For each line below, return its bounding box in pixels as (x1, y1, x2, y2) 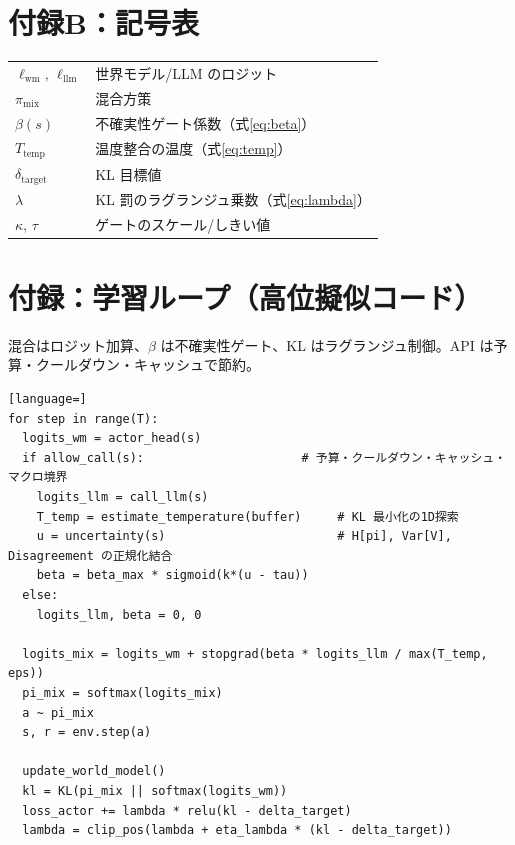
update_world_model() (22, 764, 166, 779)
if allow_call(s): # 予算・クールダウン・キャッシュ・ (22, 450, 507, 465)
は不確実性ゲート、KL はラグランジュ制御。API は (160, 334, 494, 355)
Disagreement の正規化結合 (8, 548, 173, 563)
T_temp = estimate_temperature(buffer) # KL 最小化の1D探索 (36, 509, 459, 524)
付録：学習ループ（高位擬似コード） (8, 276, 483, 317)
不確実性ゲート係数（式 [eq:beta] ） (95, 112, 316, 133)
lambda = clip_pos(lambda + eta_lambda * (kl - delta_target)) (22, 823, 452, 838)
